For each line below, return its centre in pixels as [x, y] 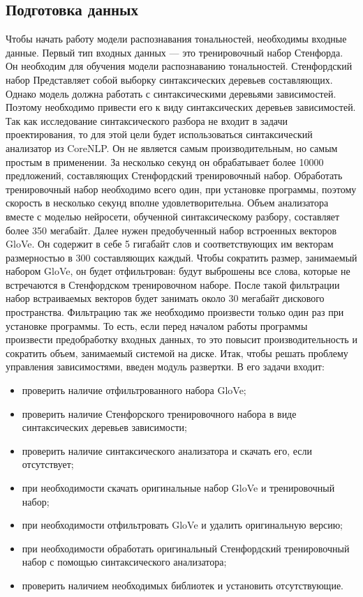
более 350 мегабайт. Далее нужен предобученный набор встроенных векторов [171, 230]
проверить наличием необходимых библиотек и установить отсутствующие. [183, 585]
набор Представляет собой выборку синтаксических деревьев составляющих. [169, 79]
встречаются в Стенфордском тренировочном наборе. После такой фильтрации [173, 284]
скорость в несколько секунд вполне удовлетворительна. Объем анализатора [167, 203]
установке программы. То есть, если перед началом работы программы [157, 325]
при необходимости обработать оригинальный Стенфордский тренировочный [186, 548]
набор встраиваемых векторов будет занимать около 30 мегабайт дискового [165, 298]
